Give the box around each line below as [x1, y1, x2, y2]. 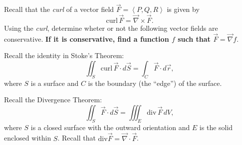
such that [178, 33, 211, 44]
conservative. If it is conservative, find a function [4, 33, 169, 44]
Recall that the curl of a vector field [4, 4, 114, 14]
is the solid [199, 122, 233, 132]
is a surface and [30, 77, 79, 88]
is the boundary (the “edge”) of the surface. [88, 77, 222, 88]
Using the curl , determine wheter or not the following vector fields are [4, 23, 218, 33]
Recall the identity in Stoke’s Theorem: [4, 50, 124, 61]
